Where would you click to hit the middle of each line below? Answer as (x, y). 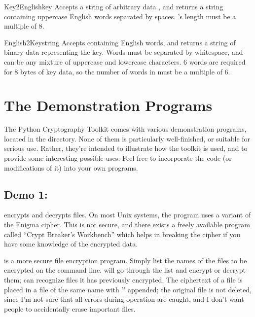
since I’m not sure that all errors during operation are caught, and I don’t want (124, 299)
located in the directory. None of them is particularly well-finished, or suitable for (127, 138)
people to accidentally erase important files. (70, 308)
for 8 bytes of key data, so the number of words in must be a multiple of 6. (117, 71)
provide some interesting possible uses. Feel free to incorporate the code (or (118, 158)
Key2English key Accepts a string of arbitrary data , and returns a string (114, 6)
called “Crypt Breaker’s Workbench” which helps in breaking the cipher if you (122, 234)
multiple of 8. (24, 26)
